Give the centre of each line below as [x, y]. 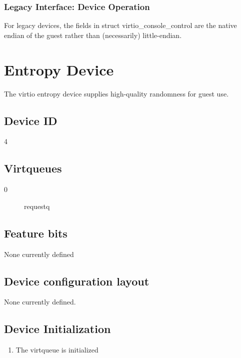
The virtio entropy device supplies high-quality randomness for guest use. [116, 93]
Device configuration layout [77, 281]
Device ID [31, 120]
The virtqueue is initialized [57, 350]
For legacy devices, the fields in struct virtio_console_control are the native [120, 25]
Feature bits [36, 233]
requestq [37, 206]
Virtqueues [33, 168]
